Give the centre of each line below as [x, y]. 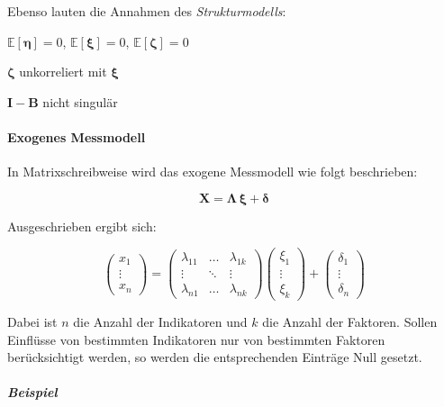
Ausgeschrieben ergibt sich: [82, 226]
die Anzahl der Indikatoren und [160, 322]
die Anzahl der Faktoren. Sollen [350, 322]
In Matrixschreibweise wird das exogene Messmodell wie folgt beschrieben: [213, 172]
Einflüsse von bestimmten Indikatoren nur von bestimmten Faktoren [196, 339]
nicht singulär [80, 101]
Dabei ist [32, 322]
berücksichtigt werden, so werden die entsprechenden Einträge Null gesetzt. [215, 357]
